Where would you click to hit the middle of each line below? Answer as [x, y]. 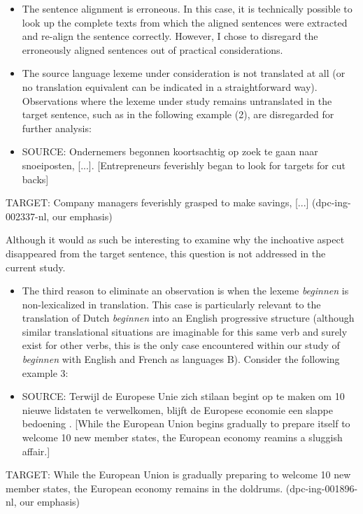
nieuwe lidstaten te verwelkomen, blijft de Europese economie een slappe [177, 409]
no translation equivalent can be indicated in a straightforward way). [170, 86]
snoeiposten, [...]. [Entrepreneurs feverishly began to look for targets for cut [184, 165]
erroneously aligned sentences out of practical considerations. [152, 49]
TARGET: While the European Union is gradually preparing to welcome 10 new [178, 474]
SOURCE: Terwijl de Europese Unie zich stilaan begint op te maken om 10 [183, 396]
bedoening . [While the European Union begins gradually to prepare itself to [186, 423]
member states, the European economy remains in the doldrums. [144, 488]
